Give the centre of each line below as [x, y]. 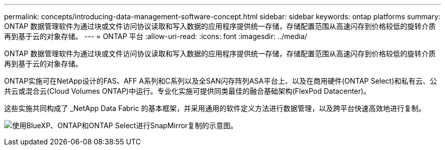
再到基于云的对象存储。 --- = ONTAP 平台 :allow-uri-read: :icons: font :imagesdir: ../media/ [156, 36]
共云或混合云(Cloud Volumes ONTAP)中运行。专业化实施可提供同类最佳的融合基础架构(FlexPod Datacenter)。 [187, 91]
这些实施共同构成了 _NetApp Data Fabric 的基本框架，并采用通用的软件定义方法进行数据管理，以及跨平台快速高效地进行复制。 [215, 108]
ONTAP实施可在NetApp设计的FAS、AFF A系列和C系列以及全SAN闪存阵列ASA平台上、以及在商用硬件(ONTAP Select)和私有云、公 [221, 81]
